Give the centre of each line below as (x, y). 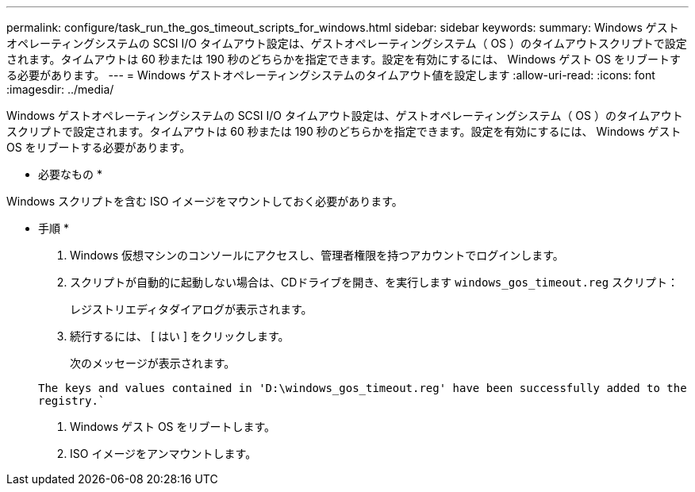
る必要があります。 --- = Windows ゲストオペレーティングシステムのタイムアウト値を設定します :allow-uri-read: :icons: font (331, 75)
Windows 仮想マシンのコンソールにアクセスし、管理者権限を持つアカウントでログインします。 (317, 255)
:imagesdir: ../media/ (60, 89)
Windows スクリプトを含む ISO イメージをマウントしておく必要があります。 (205, 201)
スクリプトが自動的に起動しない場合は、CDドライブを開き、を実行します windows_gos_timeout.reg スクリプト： (374, 282)
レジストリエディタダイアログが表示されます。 (191, 309)
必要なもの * (70, 174)
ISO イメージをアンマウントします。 (163, 454)
